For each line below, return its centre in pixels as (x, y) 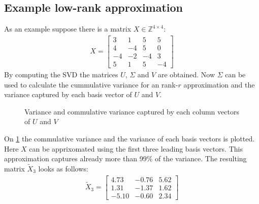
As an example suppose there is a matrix (68, 29)
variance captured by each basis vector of (68, 94)
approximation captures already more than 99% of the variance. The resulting (125, 158)
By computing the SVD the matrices (61, 74)
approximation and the (219, 84)
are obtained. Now (186, 74)
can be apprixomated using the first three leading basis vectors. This (136, 148)
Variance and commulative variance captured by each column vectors (132, 111)
